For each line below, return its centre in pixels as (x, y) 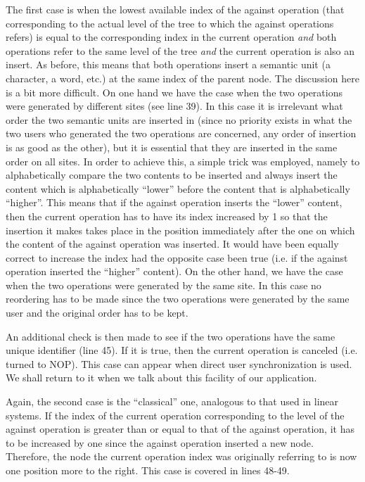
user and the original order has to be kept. (97, 313)
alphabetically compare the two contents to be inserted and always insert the (172, 175)
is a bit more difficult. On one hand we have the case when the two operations (174, 92)
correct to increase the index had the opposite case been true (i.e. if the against (177, 257)
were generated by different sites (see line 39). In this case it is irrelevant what (174, 106)
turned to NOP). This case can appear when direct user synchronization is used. (179, 363)
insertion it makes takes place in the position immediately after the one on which (180, 230)
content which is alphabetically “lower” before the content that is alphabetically (178, 188)
